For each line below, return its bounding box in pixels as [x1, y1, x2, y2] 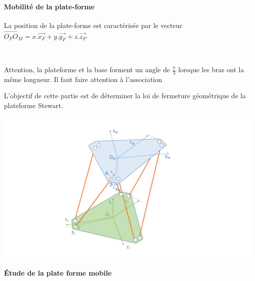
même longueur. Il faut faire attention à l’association [4, 74, 162, 84]
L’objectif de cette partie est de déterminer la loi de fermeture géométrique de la [4, 90, 246, 101]
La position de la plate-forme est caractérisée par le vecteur [4, 20, 182, 30]
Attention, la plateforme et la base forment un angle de [4, 64, 170, 74]
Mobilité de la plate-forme [4, 1, 95, 11]
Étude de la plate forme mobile [4, 268, 112, 278]
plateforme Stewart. [4, 100, 63, 111]
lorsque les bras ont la [178, 64, 244, 74]
